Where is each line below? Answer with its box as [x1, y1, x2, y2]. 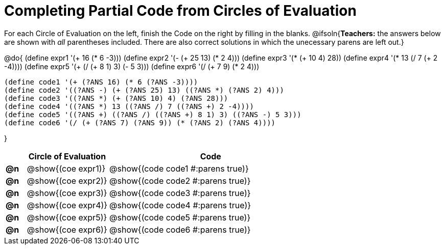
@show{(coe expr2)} [27, 175, 107, 186]
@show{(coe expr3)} [27, 187, 107, 198]
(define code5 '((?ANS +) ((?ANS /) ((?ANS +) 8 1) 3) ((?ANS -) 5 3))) [4, 110, 301, 119]
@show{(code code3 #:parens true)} [109, 187, 251, 198]
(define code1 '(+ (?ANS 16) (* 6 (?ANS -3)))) [4, 77, 198, 86]
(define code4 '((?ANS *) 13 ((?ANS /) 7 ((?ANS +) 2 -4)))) [4, 102, 254, 110]
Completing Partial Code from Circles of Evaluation [4, 2, 357, 19]
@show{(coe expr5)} [27, 212, 107, 223]
